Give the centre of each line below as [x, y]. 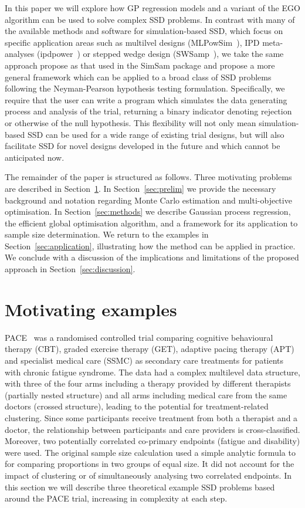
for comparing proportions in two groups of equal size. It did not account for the [150, 464]
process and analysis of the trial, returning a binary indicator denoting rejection [148, 111]
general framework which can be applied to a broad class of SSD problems [138, 77]
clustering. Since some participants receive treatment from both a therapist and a [151, 417]
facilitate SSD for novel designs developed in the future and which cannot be [143, 146]
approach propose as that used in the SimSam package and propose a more [140, 65]
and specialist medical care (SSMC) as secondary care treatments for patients [144, 360]
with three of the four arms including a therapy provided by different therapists [148, 383]
